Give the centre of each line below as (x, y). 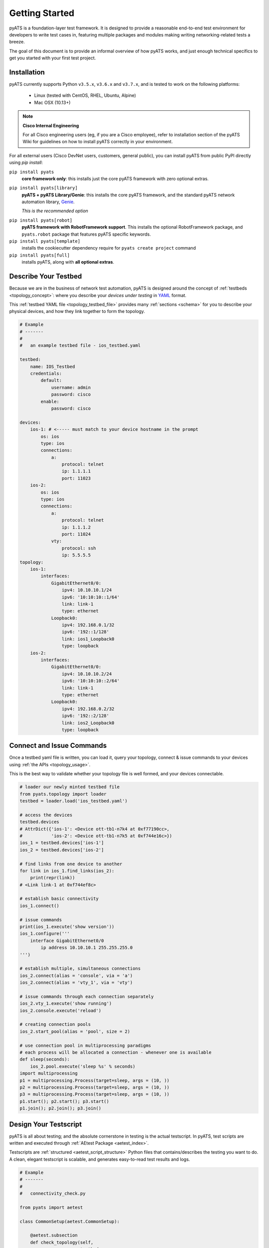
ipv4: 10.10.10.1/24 (87, 590)
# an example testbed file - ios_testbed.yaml (80, 345)
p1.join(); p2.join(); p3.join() (61, 1108)
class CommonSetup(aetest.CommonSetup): (69, 1221)
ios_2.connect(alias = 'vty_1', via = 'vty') (76, 983)
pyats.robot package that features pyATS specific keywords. (86, 234)
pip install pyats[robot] (41, 220)
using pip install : (26, 163)
